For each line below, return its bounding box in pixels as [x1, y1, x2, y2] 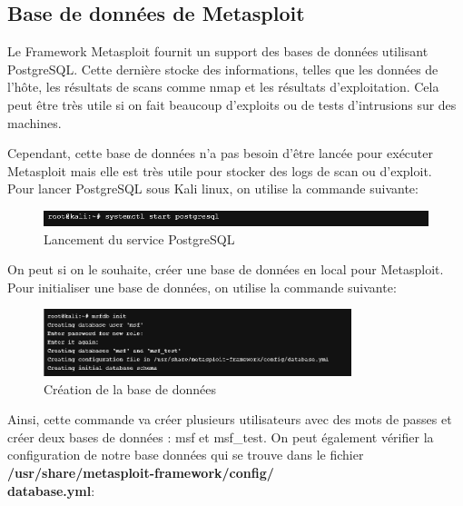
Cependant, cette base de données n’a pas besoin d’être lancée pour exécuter [7, 144, 433, 163]
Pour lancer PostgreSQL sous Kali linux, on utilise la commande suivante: [7, 179, 419, 198]
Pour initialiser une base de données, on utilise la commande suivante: [7, 277, 397, 296]
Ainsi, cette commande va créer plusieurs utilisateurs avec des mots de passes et [7, 410, 452, 429]
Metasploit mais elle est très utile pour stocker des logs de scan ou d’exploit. [7, 161, 432, 180]
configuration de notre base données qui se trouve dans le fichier [7, 445, 364, 464]
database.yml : [7, 481, 95, 500]
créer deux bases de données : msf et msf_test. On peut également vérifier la [7, 427, 434, 446]
